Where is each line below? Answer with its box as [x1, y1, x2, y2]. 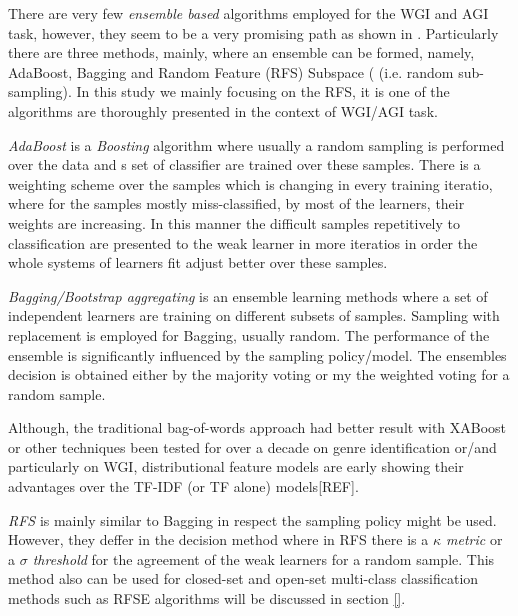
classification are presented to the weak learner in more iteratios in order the [8, 232, 478, 253]
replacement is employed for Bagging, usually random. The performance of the [8, 324, 490, 345]
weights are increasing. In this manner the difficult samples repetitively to [8, 212, 461, 233]
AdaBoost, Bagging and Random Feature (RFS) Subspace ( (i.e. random [8, 61, 454, 82]
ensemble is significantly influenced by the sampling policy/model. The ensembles [8, 344, 507, 365]
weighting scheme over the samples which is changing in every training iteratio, [8, 173, 493, 194]
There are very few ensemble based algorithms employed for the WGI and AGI [8, 3, 489, 23]
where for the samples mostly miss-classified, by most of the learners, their [8, 193, 465, 214]
